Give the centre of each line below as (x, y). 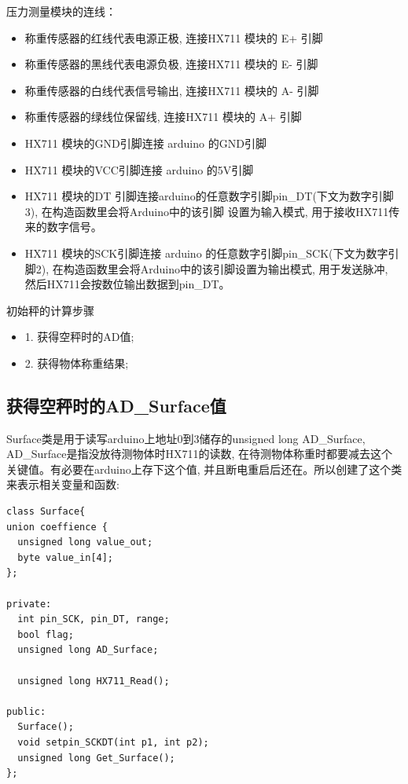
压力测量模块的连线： (61, 11)
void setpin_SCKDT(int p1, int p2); (113, 742)
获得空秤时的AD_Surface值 (116, 405)
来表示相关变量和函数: (63, 484)
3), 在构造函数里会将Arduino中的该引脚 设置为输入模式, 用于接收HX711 (207, 211)
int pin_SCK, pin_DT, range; (94, 619)
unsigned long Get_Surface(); (96, 758)
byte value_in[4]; (66, 557)
